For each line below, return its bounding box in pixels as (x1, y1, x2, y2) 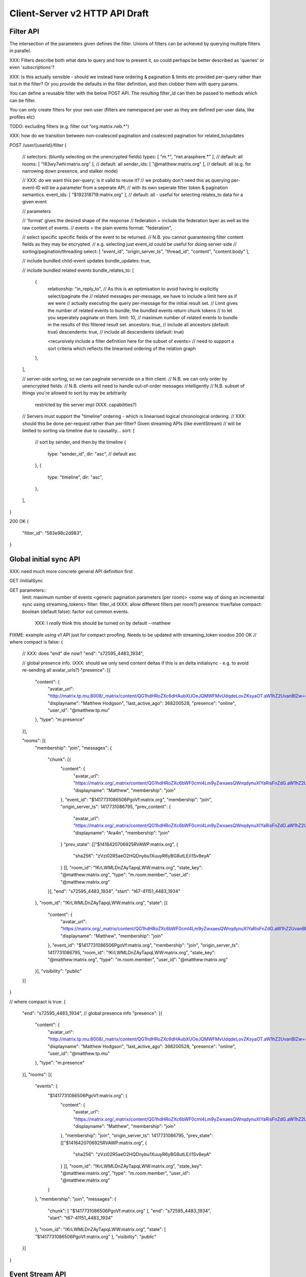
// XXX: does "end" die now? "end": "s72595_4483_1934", (22, 650, 144, 656)
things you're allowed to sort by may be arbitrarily (22, 390, 127, 396)
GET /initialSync (9, 578, 43, 584)
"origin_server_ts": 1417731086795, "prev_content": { (60, 803, 171, 810)
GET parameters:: (9, 587, 47, 593)
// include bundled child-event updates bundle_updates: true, (22, 258, 151, 264)
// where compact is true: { (9, 999, 66, 1005)
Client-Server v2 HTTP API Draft (9, 8, 149, 19)
